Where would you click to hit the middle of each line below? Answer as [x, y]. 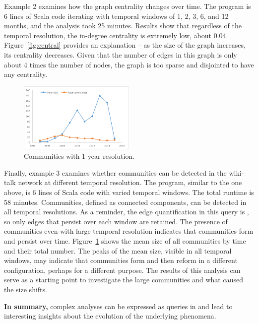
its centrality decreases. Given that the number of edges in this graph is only [121, 54]
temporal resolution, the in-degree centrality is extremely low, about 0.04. [116, 35]
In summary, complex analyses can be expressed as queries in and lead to [118, 306]
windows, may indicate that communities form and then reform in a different [121, 260]
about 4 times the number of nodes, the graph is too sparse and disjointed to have [129, 64]
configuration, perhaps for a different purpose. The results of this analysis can [122, 270]
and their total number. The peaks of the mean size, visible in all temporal [118, 250]
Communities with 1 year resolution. [79, 156]
